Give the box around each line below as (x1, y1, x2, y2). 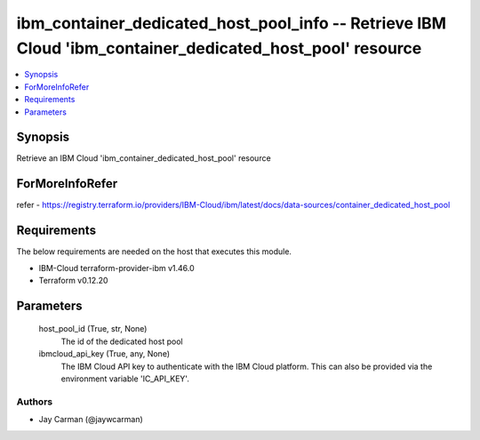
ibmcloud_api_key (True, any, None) (38, 348, 171, 359)
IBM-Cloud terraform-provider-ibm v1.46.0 (38, 262, 195, 273)
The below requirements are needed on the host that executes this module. (16, 246, 292, 257)
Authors (16, 396, 53, 408)
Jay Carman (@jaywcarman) (38, 414, 144, 425)
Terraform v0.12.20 (38, 276, 108, 286)
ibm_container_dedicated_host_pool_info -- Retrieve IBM (16, 13, 447, 33)
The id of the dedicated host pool (60, 336, 183, 347)
